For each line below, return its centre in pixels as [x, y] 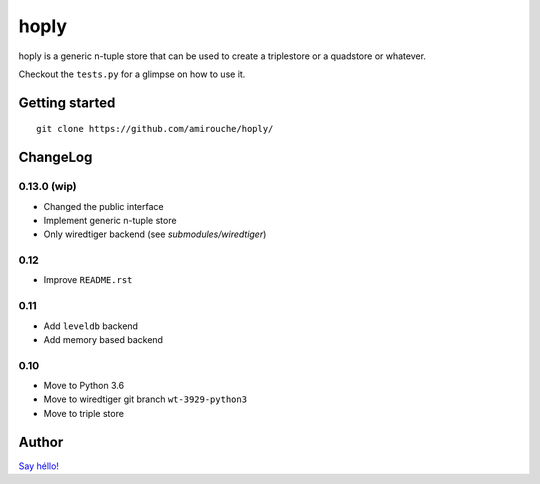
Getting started [67, 102]
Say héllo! [39, 466]
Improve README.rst [88, 280]
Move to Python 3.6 [84, 386]
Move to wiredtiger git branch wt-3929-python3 [145, 399]
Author [41, 441]
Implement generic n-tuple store [110, 220]
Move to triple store [84, 413]
